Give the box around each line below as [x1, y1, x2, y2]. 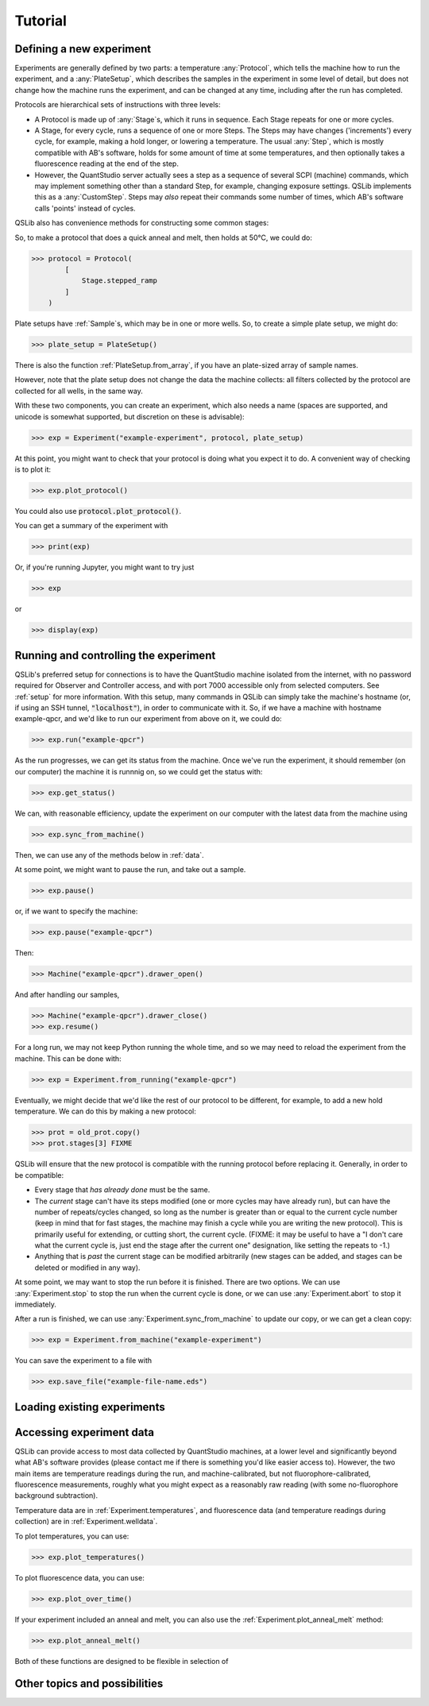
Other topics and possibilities [14, 1677, 164, 1691]
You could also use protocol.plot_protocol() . [14, 506, 182, 515]
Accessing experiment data [14, 1426, 155, 1439]
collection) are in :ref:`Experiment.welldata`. [14, 1517, 158, 1527]
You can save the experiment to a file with [14, 1356, 153, 1365]
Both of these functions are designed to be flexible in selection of [14, 1656, 229, 1665]
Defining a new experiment [14, 42, 152, 56]
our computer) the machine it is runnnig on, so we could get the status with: [14, 766, 263, 776]
